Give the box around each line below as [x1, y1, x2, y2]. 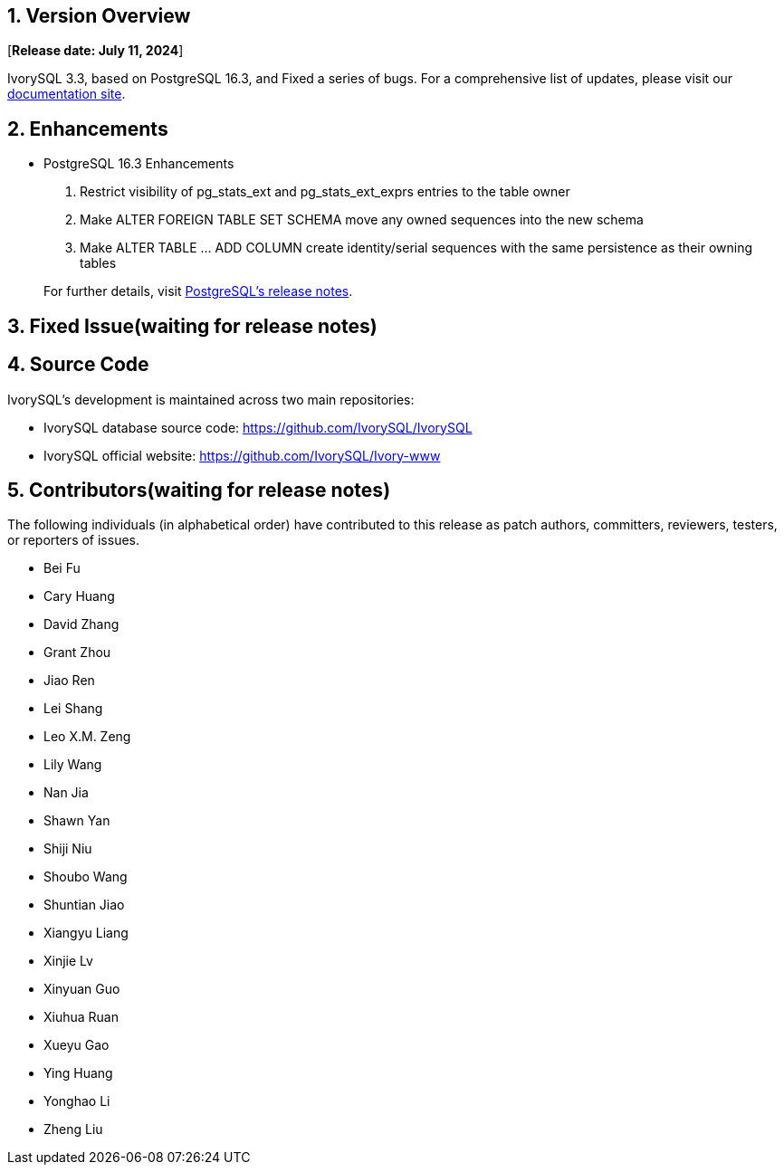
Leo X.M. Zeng [43, 729, 131, 745]
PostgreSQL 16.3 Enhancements [43, 156, 234, 172]
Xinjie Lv [43, 953, 93, 969]
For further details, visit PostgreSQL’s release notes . [43, 283, 353, 300]
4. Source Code [7, 353, 149, 376]
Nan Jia [43, 785, 89, 801]
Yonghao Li [43, 1093, 110, 1110]
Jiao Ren [43, 672, 95, 689]
